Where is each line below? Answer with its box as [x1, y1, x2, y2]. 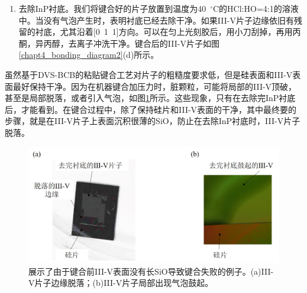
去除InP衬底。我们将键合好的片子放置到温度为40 [18, 2, 206, 14]
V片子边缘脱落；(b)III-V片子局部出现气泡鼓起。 [28, 276, 214, 289]
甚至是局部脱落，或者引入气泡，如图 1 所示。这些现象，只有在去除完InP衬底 [5, 92, 296, 104]
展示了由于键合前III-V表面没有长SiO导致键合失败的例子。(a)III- [28, 265, 274, 277]
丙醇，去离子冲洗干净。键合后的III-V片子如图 [43, 37, 219, 49]
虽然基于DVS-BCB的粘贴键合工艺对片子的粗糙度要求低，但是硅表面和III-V [5, 68, 293, 80]
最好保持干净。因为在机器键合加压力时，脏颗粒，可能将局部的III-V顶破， [12, 80, 297, 92]
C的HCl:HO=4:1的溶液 [213, 2, 299, 14]
